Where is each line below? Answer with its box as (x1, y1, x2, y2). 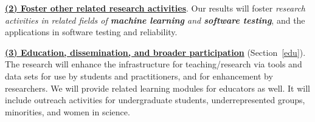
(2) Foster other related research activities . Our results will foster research (5, 2, 305, 14)
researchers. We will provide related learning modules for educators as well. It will (5, 81, 310, 94)
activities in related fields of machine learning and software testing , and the (5, 13, 305, 26)
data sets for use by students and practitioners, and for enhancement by (5, 69, 273, 82)
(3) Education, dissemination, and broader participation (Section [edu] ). (5, 46, 306, 58)
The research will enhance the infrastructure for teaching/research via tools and (5, 58, 302, 70)
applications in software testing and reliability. (5, 25, 178, 38)
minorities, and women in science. (5, 105, 130, 118)
